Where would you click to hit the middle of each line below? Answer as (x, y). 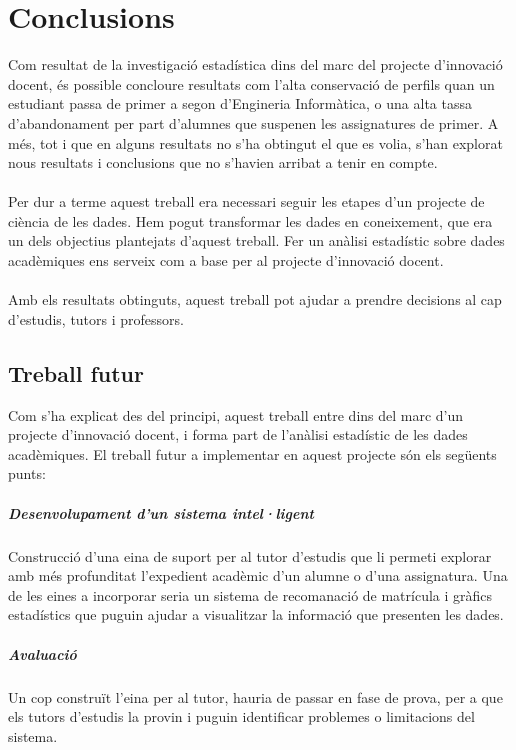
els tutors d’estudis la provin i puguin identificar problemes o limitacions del (241, 716)
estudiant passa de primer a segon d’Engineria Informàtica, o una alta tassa (240, 103)
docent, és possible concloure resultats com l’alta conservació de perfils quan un (251, 83)
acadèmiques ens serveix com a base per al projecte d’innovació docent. (226, 260)
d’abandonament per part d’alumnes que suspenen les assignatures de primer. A (253, 122)
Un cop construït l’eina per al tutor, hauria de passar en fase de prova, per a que (255, 696)
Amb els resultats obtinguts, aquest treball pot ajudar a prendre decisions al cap (255, 299)
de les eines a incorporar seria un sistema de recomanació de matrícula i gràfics (250, 594)
